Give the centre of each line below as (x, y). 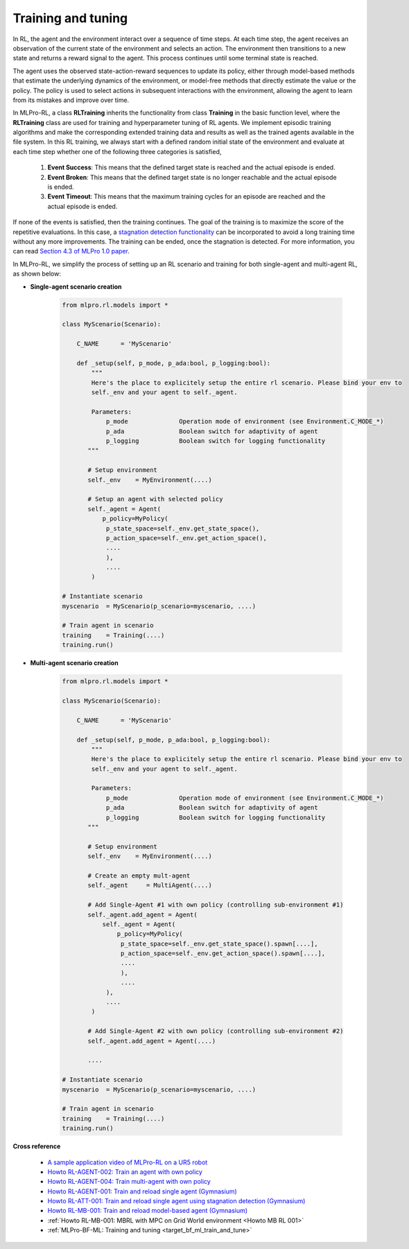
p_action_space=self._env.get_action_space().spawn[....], (223, 954)
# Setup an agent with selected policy (155, 499)
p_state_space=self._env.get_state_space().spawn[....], (219, 944)
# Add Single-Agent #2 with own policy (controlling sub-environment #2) (216, 1031)
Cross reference (37, 1146)
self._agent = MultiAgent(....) (150, 886)
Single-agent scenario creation (76, 286)
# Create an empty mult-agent (139, 875)
